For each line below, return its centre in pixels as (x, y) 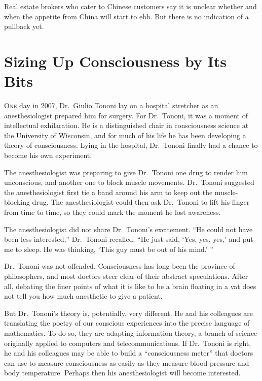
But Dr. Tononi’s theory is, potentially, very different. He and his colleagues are (128, 313)
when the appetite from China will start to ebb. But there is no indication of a (126, 16)
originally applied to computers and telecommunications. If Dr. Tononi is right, (128, 343)
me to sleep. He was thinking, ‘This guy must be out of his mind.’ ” (109, 249)
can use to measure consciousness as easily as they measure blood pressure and (127, 362)
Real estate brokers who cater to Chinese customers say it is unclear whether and (130, 6)
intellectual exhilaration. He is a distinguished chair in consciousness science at (126, 125)
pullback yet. (24, 26)
